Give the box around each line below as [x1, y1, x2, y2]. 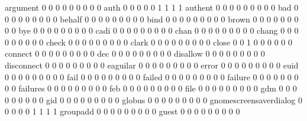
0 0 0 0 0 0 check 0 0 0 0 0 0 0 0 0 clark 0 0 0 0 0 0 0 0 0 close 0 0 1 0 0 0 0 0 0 [5, 35, 293, 48]
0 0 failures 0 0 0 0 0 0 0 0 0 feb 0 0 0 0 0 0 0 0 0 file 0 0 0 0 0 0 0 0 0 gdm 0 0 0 [5, 82, 297, 94]
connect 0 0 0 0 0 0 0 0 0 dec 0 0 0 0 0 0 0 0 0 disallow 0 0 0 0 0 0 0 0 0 [5, 47, 265, 60]
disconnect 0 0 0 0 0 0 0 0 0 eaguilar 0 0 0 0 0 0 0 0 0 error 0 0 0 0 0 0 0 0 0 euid [5, 58, 299, 71]
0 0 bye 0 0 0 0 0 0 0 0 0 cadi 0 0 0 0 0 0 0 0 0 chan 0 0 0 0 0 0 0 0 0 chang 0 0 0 [5, 24, 299, 37]
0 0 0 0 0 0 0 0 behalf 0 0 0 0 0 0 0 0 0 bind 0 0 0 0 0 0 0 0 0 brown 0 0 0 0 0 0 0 [5, 12, 299, 25]
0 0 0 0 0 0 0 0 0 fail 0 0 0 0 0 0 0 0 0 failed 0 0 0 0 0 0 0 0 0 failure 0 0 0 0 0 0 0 [5, 70, 299, 83]
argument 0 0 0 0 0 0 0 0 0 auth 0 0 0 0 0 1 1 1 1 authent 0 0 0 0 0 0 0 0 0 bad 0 [5, 1, 299, 13]
